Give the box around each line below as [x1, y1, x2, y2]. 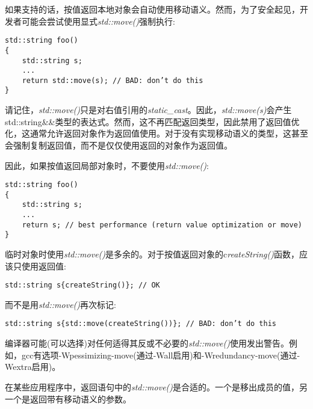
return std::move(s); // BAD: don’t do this [22, 76, 203, 85]
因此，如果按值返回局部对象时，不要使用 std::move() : [5, 159, 209, 171]
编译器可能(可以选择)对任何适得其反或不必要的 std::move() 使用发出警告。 [5, 337, 289, 349]
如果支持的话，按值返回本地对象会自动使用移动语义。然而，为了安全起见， [5, 3, 300, 15]
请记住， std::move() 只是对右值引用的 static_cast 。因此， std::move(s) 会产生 [5, 103, 292, 116]
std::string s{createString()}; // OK [5, 281, 160, 290]
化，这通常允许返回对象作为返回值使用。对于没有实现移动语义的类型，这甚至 [5, 127, 308, 140]
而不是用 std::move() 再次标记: [5, 298, 116, 310]
